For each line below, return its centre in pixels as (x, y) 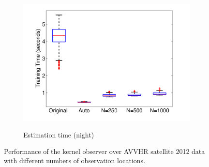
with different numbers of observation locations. (75, 160)
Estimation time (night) (59, 135)
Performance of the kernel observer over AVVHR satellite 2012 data (104, 151)
